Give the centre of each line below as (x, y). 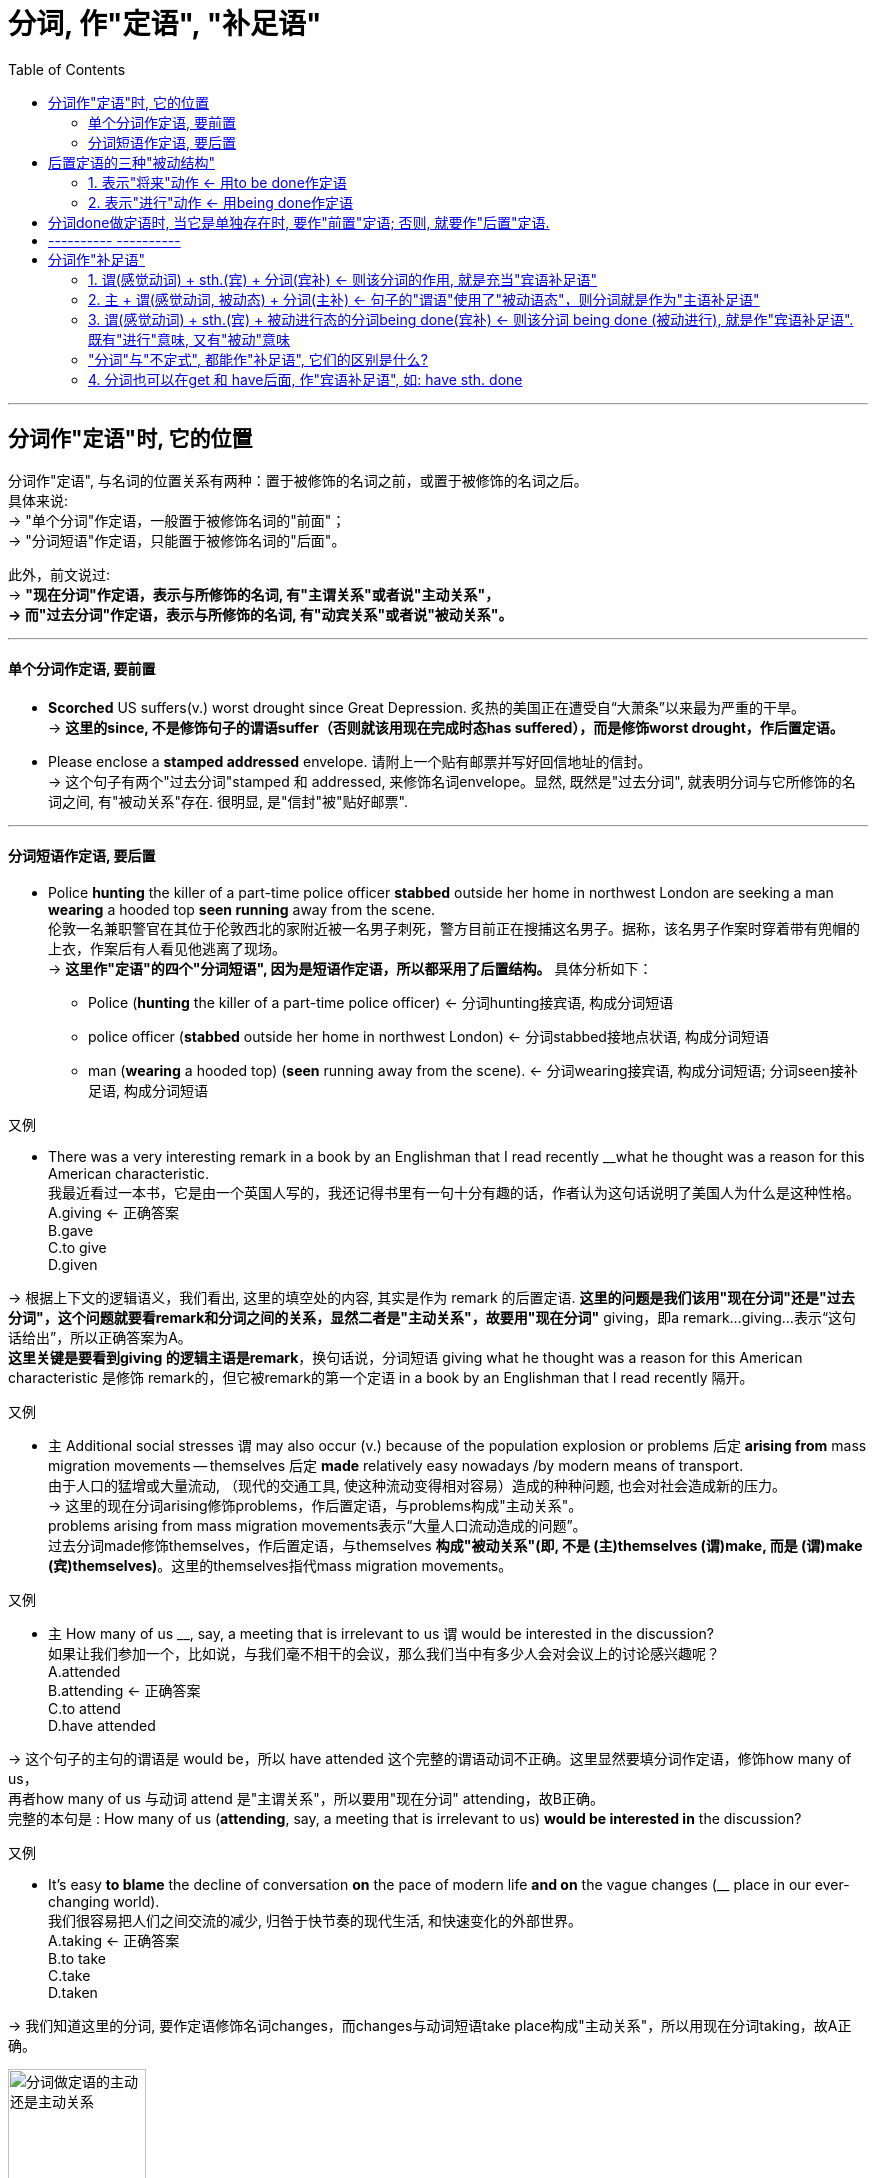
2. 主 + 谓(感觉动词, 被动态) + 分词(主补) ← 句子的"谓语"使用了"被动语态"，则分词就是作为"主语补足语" (424, 299)
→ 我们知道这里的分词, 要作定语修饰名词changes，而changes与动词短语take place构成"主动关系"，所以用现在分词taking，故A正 (430, 2026)
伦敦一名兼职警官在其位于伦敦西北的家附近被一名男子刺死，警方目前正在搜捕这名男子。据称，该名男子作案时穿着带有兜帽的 (454, 929)
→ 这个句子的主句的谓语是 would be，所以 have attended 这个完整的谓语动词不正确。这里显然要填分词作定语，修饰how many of (430, 1759)
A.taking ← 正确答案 (114, 1941)
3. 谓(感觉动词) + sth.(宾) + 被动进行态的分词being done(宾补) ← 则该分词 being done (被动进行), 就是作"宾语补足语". (471, 319)
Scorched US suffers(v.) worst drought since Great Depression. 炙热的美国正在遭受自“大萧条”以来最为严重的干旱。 (427, 707)
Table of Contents (67, 69)
